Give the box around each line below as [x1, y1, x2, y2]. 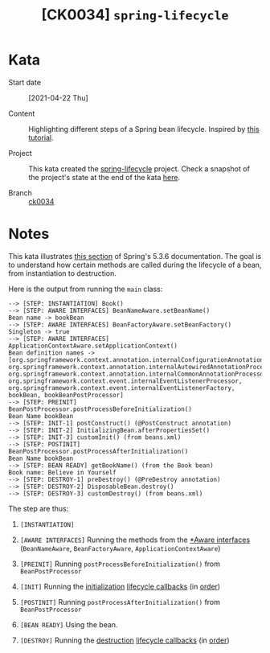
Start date [8, 77, 42, 87]
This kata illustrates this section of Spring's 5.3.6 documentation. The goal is [8, 251, 262, 261]
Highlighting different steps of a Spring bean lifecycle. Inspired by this [28, 124, 260, 133]
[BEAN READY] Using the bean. [19, 619, 118, 629]
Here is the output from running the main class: [8, 284, 163, 294]
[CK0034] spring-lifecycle [41, 6, 229, 24]
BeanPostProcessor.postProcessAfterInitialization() [8, 447, 189, 455]
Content [8, 109, 35, 118]
